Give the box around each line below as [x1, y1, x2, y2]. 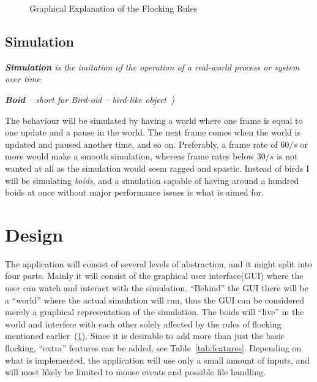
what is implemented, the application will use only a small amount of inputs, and [5, 353, 310, 366]
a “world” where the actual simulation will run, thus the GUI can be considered [5, 293, 304, 306]
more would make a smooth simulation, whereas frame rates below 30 [5, 150, 266, 162]
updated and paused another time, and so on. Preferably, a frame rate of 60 [5, 137, 289, 150]
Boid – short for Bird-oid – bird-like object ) [5, 93, 174, 105]
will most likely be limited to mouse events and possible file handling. [5, 365, 266, 378]
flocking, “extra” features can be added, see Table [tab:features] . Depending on [5, 342, 302, 354]
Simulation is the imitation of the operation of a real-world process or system [5, 60, 300, 73]
